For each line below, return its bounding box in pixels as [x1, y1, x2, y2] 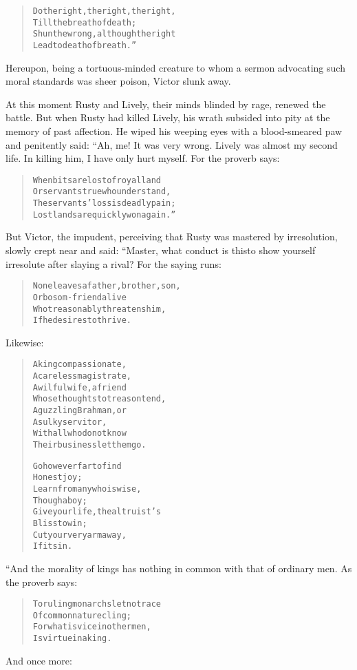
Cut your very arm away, [32, 530, 127, 540]
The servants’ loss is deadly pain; [32, 198, 176, 209]
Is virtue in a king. [32, 634, 112, 644]
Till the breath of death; [32, 17, 137, 28]
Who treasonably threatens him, [32, 304, 166, 314]
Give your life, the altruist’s [32, 507, 161, 517]
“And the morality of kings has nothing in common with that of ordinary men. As [6, 561, 352, 575]
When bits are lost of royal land [32, 175, 161, 185]
